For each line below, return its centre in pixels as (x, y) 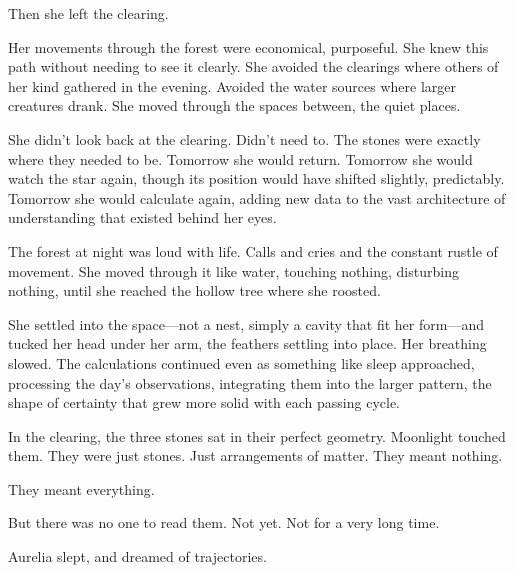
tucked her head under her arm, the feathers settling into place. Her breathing (247, 343)
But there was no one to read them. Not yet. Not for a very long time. (224, 522)
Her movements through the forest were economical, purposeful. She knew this (248, 46)
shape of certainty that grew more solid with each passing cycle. (204, 402)
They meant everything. (81, 488)
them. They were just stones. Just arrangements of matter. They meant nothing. (255, 455)
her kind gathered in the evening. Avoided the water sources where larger (232, 85)
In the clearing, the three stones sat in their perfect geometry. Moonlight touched (257, 435)
